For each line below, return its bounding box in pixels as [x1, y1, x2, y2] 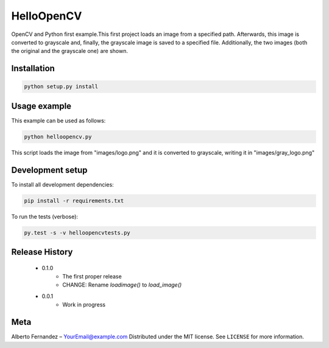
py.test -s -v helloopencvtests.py [24, 229, 130, 236]
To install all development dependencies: [11, 180, 114, 188]
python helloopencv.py [24, 133, 92, 140]
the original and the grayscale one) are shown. [11, 48, 128, 55]
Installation [11, 63, 55, 74]
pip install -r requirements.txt [24, 197, 124, 204]
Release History [11, 247, 73, 257]
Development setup [11, 165, 88, 175]
